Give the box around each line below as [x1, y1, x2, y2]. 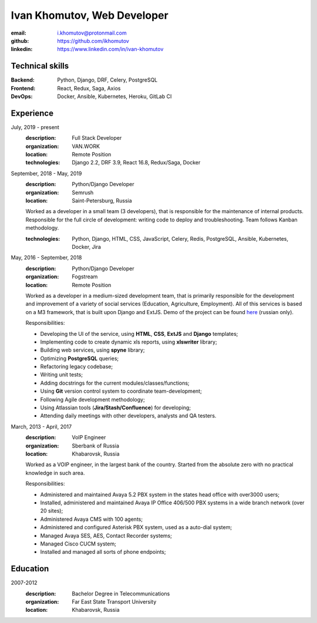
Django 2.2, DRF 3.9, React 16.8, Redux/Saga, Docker [72, 159, 201, 166]
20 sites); [40, 507, 63, 514]
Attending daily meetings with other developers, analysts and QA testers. [40, 412, 217, 419]
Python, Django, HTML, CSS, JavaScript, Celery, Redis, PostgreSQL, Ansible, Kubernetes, [72, 235, 289, 242]
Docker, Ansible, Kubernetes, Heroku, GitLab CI [57, 93, 172, 100]
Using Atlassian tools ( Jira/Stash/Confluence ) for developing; [40, 404, 191, 411]
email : [11, 29, 26, 36]
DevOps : [11, 93, 33, 100]
